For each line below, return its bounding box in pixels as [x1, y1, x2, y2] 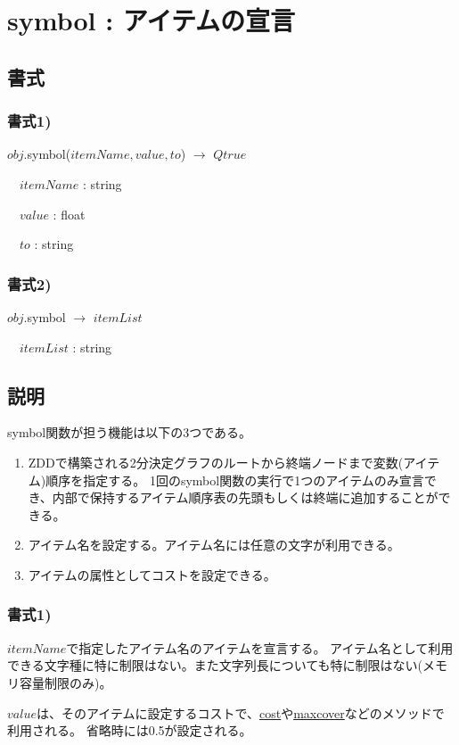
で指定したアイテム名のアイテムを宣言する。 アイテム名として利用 [66, 638, 454, 657]
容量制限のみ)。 [19, 673, 112, 691]
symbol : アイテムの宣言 [7, 2, 296, 38]
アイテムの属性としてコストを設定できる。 [28, 565, 276, 584]
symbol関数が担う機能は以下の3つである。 [7, 423, 252, 442]
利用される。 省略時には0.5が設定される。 [7, 721, 252, 740]
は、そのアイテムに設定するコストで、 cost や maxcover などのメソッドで [36, 703, 445, 722]
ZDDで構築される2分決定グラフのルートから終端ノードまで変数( [28, 452, 404, 471]
